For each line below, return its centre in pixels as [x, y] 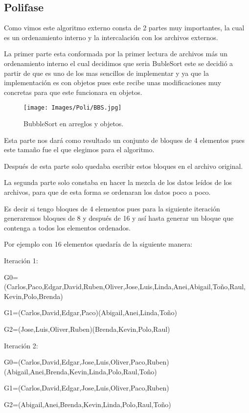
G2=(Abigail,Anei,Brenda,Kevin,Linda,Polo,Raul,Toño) [88, 404]
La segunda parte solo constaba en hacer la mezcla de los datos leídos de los [118, 182]
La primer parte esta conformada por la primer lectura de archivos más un [116, 54]
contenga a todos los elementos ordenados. [67, 227]
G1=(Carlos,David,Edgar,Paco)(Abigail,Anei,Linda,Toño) [91, 312]
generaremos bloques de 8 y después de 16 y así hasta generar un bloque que [119, 218]
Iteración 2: [21, 345]
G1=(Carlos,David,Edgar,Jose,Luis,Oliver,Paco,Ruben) [87, 388]
